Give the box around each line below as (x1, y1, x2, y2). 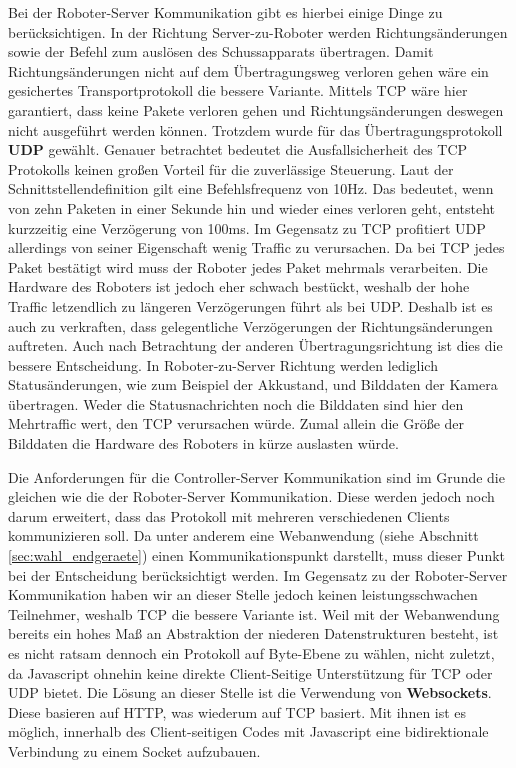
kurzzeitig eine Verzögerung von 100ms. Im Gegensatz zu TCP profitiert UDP (8, 217, 486, 238)
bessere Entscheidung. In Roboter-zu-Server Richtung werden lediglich (8, 354, 438, 375)
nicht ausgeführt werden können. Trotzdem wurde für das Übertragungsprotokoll (8, 119, 503, 140)
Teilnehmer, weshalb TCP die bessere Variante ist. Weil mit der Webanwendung (8, 603, 500, 624)
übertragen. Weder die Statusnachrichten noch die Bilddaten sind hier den (8, 393, 464, 414)
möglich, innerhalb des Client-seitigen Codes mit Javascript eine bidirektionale (8, 721, 489, 742)
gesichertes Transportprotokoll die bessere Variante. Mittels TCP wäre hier (8, 80, 468, 101)
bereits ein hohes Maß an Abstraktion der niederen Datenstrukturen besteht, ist (8, 623, 499, 644)
